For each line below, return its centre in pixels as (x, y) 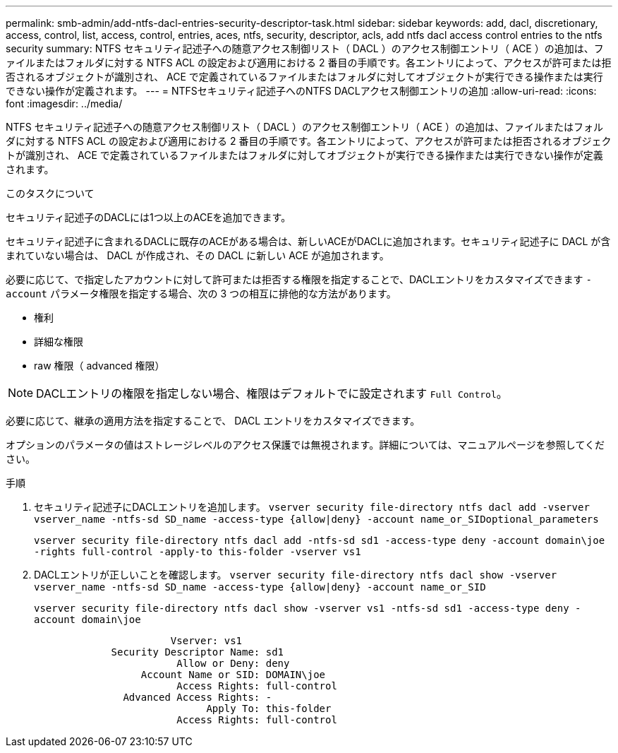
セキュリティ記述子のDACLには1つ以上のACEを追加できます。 (149, 217)
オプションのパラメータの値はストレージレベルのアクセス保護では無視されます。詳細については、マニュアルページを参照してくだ (305, 445)
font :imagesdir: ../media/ (64, 103)
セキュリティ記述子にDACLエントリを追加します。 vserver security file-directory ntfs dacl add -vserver (312, 507)
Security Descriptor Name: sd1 (198, 652)
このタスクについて (50, 193)
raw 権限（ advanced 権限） (99, 366)
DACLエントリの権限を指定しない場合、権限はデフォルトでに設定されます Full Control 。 (272, 393)
